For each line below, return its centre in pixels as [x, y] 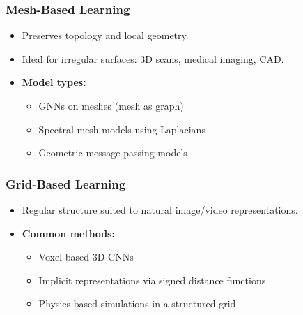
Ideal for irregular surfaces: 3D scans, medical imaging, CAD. [153, 58]
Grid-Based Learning [66, 183]
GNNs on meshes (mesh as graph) [111, 105]
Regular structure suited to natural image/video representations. [160, 210]
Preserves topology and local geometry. [105, 35]
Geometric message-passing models [113, 153]
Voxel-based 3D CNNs [86, 257]
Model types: [54, 82]
